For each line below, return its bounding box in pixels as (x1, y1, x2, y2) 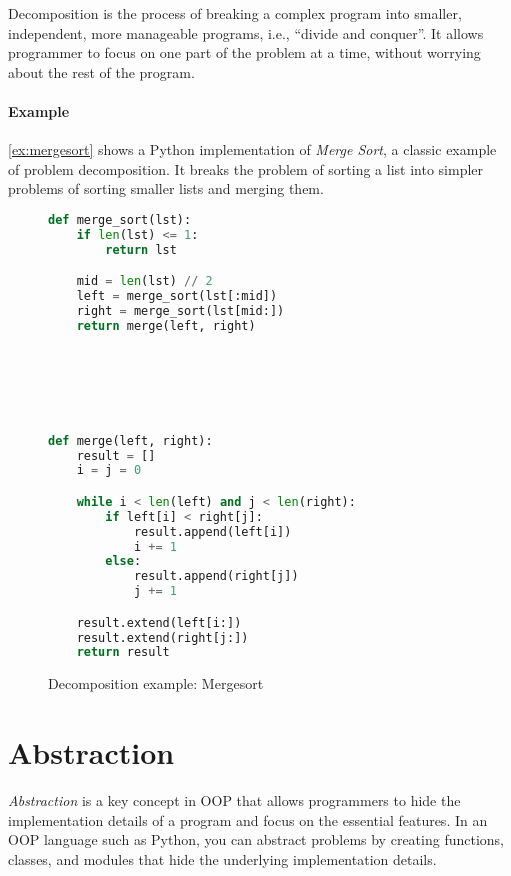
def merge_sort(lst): (48, 212, 192, 227)
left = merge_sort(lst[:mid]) (76, 289, 278, 304)
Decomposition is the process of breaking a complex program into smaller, (8, 3, 462, 23)
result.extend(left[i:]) (76, 615, 242, 630)
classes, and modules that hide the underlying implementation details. (8, 848, 437, 869)
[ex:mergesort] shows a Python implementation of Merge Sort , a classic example (8, 139, 497, 160)
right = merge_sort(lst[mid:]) (76, 303, 285, 318)
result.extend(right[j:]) (76, 630, 249, 645)
